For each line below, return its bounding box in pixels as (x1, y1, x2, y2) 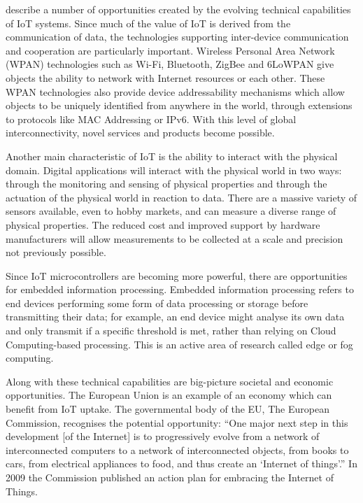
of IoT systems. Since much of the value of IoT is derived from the (6, 15, 291, 30)
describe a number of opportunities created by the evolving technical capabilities (6, 2, 351, 16)
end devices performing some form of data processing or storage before (6, 295, 308, 310)
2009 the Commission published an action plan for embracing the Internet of (6, 470, 334, 484)
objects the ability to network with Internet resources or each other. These (6, 70, 325, 85)
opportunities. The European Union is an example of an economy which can (6, 388, 332, 402)
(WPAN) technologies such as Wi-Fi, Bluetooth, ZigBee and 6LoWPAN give (6, 57, 334, 71)
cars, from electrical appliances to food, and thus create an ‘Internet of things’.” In (6, 456, 357, 471)
